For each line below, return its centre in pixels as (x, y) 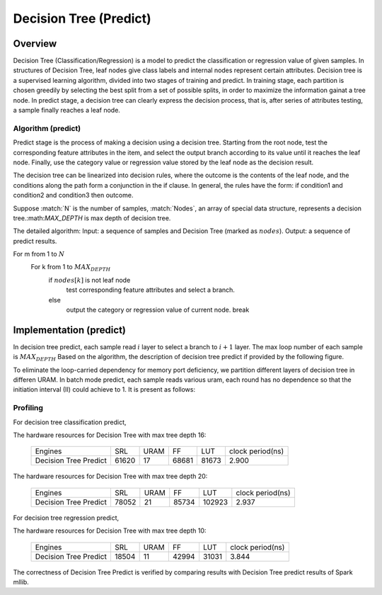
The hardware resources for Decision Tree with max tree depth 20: (110, 476)
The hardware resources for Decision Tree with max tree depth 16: (110, 435)
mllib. (21, 582)
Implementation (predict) (70, 330)
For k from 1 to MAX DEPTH (71, 268)
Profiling (28, 408)
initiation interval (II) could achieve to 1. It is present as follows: (104, 390)
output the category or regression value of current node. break (158, 310)
